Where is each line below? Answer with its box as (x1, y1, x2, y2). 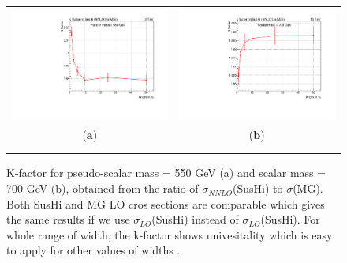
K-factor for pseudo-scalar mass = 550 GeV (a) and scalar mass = (6, 164, 326, 181)
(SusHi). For (260, 211, 320, 227)
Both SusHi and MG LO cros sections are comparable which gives (6, 195, 325, 212)
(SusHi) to (233, 180, 283, 197)
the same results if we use (6, 211, 130, 227)
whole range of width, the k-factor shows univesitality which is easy (6, 226, 333, 242)
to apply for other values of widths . (6, 242, 181, 258)
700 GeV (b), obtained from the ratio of (6, 180, 199, 197)
